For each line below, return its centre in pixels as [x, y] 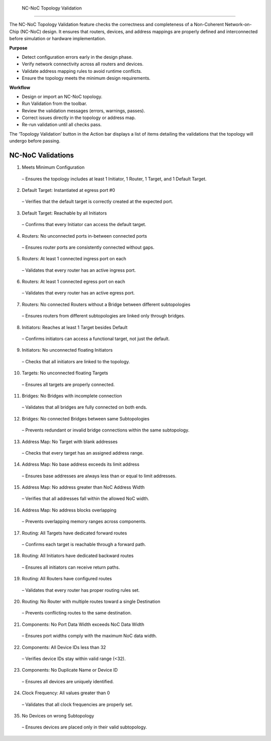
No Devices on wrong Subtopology [58, 715]
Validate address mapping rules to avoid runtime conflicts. [82, 71]
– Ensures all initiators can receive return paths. [71, 567]
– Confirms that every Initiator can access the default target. [84, 225]
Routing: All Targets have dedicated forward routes [75, 533]
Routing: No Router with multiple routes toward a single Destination [91, 601]
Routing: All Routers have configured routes [67, 579]
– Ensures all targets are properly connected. [68, 384]
